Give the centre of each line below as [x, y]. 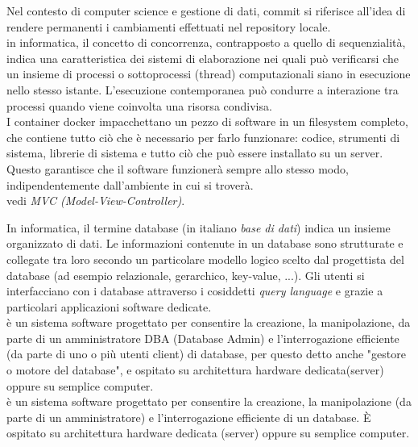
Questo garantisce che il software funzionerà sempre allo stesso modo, [178, 168]
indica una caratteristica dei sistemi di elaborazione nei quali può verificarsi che [203, 58]
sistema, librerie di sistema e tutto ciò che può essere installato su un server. [195, 153]
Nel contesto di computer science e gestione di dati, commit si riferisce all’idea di [206, 10]
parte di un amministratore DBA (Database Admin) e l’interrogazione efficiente [203, 338]
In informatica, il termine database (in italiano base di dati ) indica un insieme [199, 227]
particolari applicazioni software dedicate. [109, 306]
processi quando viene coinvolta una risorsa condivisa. [139, 105]
